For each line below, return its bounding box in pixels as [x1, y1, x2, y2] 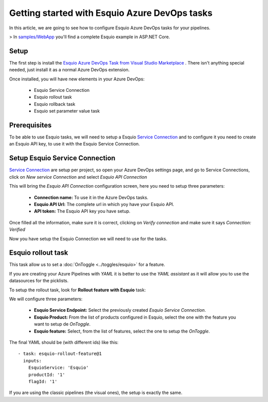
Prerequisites [9, 121, 52, 129]
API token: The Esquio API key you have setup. [34, 208, 131, 214]
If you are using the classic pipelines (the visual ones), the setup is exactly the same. [9, 390, 183, 396]
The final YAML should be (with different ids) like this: [9, 339, 119, 345]
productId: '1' [28, 372, 66, 377]
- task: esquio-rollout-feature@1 [18, 351, 102, 357]
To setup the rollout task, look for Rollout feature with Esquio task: [9, 287, 146, 293]
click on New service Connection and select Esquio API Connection [9, 174, 147, 180]
